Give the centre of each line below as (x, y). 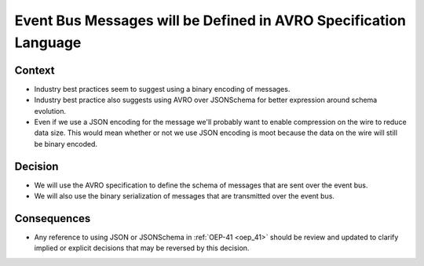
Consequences (53, 219)
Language (48, 42)
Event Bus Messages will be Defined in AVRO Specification (210, 20)
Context (35, 70)
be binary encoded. (66, 144)
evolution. (50, 111)
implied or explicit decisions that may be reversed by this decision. (142, 248)
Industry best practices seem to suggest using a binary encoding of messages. (162, 89)
